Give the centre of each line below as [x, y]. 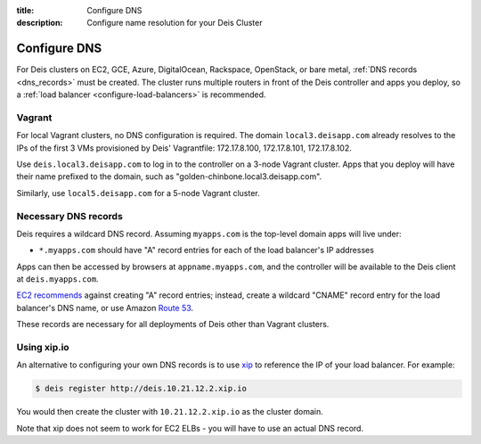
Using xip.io [43, 348]
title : [25, 10]
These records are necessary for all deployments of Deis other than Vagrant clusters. [173, 325]
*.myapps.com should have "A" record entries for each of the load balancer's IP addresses [206, 251]
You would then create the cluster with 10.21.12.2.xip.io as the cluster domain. [170, 412]
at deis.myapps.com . [57, 279]
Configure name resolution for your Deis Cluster [175, 23]
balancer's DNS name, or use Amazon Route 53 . [105, 308]
